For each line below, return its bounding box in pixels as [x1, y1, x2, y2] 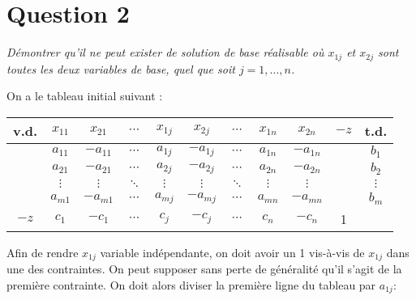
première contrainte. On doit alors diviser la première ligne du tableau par [6, 276, 376, 293]
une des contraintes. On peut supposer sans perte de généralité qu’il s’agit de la [6, 260, 402, 277]
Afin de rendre [6, 243, 79, 260]
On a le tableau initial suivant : [6, 87, 163, 104]
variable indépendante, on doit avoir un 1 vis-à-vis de [100, 243, 365, 260]
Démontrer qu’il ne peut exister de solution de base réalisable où [6, 44, 324, 61]
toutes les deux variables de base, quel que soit [6, 60, 235, 77]
